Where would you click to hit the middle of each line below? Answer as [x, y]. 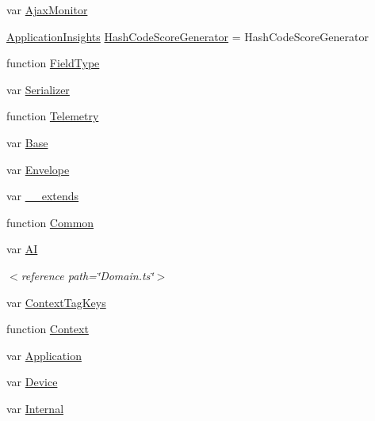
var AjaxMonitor [47, 9]
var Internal [35, 408]
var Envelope [38, 169]
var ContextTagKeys [56, 302]
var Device [32, 382]
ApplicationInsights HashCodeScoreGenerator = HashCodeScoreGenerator [187, 36]
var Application [44, 355]
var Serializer [38, 89]
